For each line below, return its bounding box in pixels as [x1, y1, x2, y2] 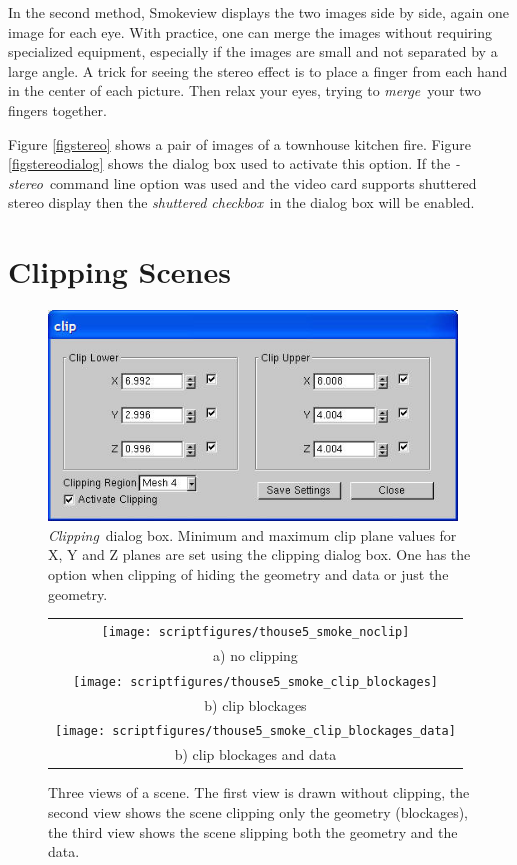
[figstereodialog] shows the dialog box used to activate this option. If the [8, 153, 451, 174]
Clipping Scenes [8, 251, 231, 292]
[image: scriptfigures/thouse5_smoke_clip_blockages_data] [55, 724, 456, 739]
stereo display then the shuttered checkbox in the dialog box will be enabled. [8, 192, 475, 213]
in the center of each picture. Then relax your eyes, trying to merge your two [8, 80, 481, 101]
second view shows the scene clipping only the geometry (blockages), [48, 802, 468, 823]
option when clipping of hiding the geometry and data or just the [48, 564, 449, 585]
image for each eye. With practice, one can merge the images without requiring [8, 21, 493, 42]
